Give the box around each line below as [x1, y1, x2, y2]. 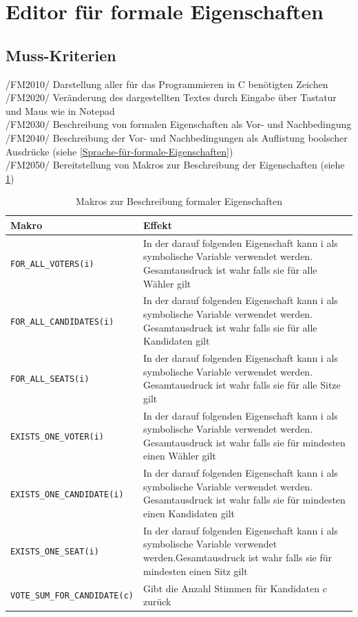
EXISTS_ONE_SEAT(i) [10, 547, 99, 557]
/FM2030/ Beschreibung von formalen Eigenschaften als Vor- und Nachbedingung [6, 117, 352, 131]
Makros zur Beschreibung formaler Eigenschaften [76, 194, 282, 208]
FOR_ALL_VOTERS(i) [10, 259, 94, 270]
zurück [143, 594, 171, 609]
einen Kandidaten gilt [143, 506, 235, 521]
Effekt [143, 217, 173, 232]
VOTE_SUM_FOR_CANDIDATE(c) [10, 591, 134, 601]
